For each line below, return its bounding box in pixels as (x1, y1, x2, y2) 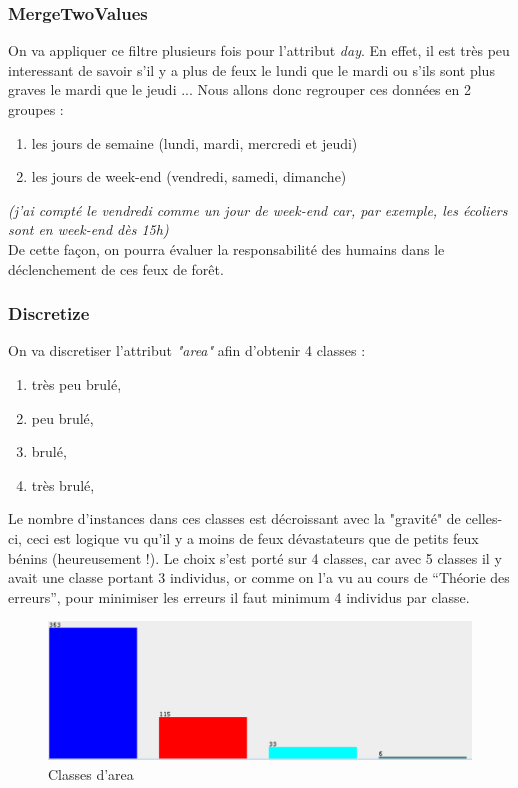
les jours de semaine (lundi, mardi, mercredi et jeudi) (31, 132, 358, 153)
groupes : (8, 99, 64, 119)
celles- (465, 508, 503, 529)
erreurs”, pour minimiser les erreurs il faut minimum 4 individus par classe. (8, 586, 470, 607)
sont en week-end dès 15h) (8, 219, 169, 240)
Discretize (8, 301, 90, 326)
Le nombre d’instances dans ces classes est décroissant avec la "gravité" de (8, 508, 461, 529)
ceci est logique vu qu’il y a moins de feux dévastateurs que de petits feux (26, 527, 479, 548)
